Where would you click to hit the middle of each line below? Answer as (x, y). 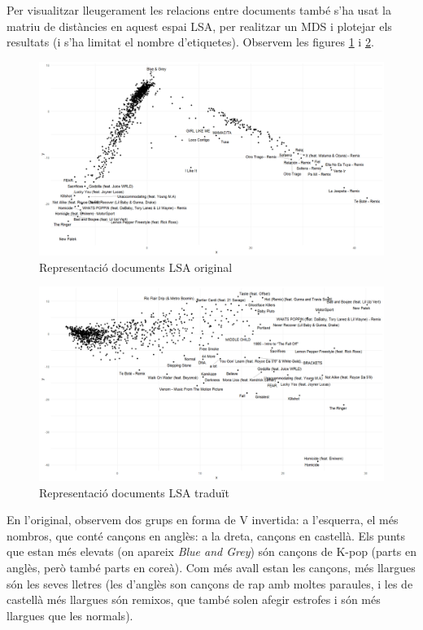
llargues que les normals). (70, 615)
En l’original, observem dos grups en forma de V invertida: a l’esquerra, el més (203, 520)
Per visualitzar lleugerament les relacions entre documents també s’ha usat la (199, 10)
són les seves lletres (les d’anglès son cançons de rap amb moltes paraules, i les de (210, 583)
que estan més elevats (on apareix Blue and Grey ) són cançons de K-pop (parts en (211, 551)
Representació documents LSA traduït (134, 492)
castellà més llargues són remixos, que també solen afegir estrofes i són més (194, 599)
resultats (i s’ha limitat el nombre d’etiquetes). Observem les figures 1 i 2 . (190, 42)
